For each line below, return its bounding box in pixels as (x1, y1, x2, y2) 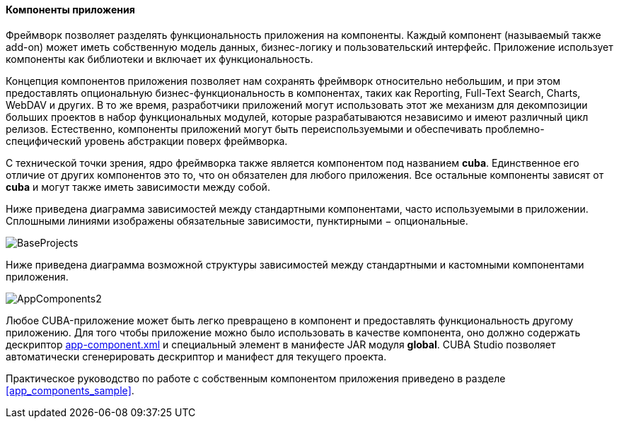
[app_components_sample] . (6, 384, 134, 396)
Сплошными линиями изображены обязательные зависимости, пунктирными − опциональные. (6, 214, 468, 227)
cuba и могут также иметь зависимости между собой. (6, 180, 270, 193)
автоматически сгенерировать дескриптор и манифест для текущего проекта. (6, 350, 387, 363)
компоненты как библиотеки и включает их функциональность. (6, 52, 313, 65)
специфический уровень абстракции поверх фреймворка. (6, 134, 288, 147)
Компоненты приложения (6, 4, 135, 16)
